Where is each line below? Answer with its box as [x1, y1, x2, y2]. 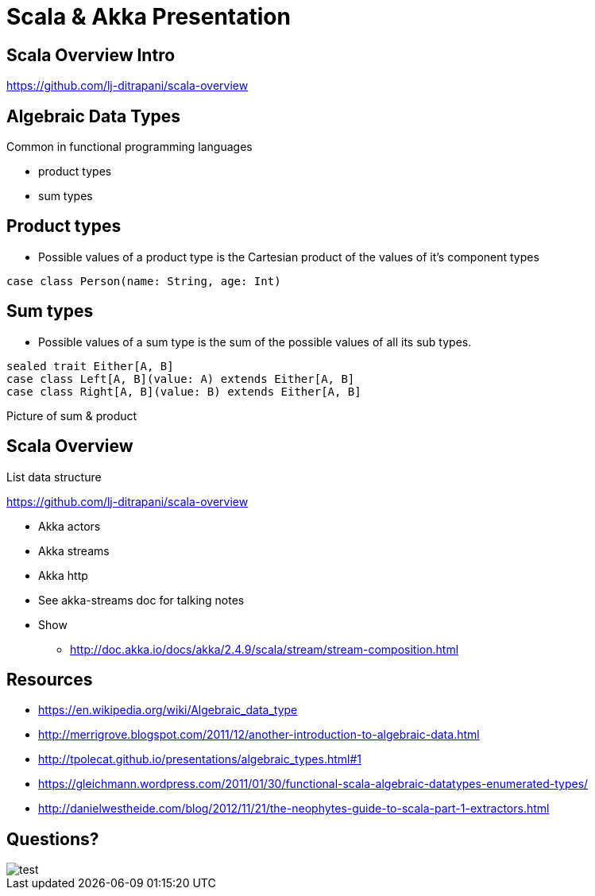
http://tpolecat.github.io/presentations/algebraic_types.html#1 [38, 752, 361, 767]
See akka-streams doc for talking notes [38, 593, 245, 607]
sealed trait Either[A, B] [6, 359, 174, 373]
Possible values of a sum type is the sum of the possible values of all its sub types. [38, 334, 472, 349]
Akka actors [38, 519, 101, 533]
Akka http [38, 568, 88, 582]
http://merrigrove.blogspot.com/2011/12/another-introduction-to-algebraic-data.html [38, 728, 480, 742]
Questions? [6, 828, 99, 849]
